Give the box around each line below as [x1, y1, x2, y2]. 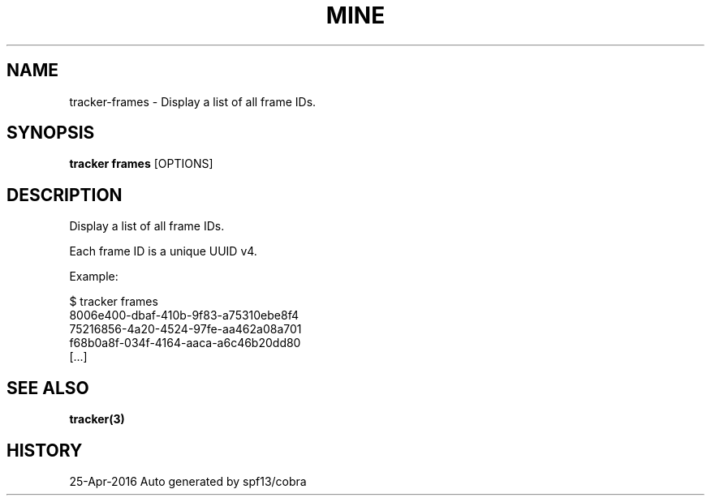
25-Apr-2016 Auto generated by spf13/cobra [69, 474, 307, 488]
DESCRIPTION [6, 184, 123, 205]
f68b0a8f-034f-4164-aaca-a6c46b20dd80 [69, 336, 301, 350]
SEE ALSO [6, 377, 89, 398]
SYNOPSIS [6, 122, 95, 144]
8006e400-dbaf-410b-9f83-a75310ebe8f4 [69, 308, 299, 323]
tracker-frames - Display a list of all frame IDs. [69, 94, 317, 109]
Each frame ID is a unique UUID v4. [69, 244, 257, 259]
